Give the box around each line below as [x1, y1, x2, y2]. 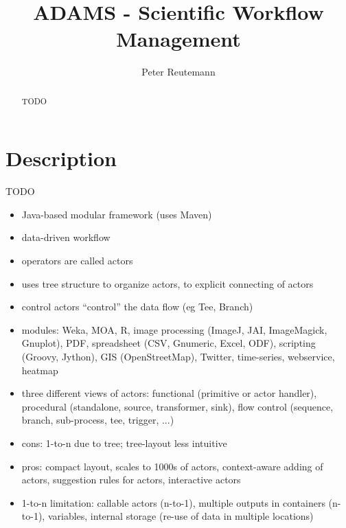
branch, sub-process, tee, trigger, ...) [21, 413, 174, 427]
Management [116, 25, 241, 53]
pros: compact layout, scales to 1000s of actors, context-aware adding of [21, 459, 323, 473]
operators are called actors [21, 253, 133, 268]
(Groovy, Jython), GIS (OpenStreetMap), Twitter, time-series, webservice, [21, 349, 335, 364]
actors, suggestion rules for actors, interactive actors [21, 472, 241, 487]
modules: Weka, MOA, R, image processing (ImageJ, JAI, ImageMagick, [21, 322, 327, 336]
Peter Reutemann [141, 65, 216, 79]
